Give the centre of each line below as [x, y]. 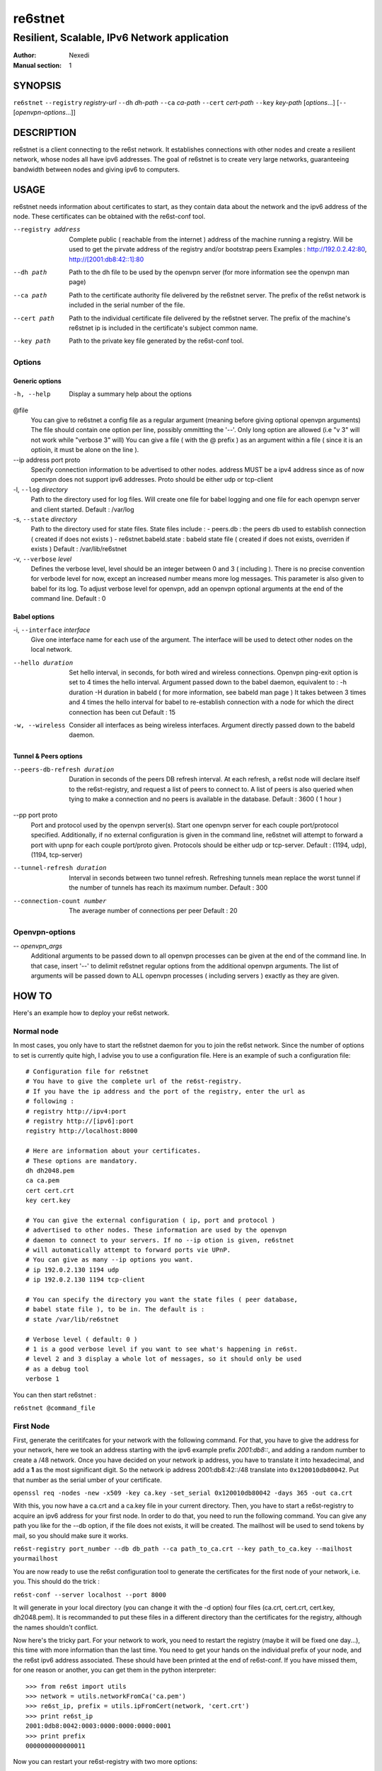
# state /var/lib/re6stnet [73, 1319]
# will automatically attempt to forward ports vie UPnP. [128, 1250]
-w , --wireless [40, 725]
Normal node [36, 1031]
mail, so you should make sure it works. [71, 1535]
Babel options [34, 617]
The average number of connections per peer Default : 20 [153, 910]
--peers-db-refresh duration [64, 769]
